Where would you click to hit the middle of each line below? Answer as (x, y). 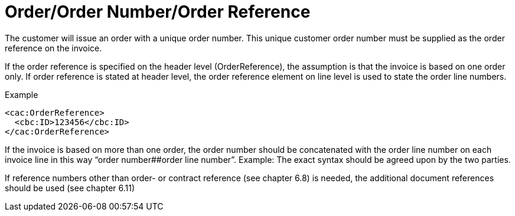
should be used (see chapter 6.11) (70, 188)
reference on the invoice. (53, 48)
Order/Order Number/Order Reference (158, 12)
